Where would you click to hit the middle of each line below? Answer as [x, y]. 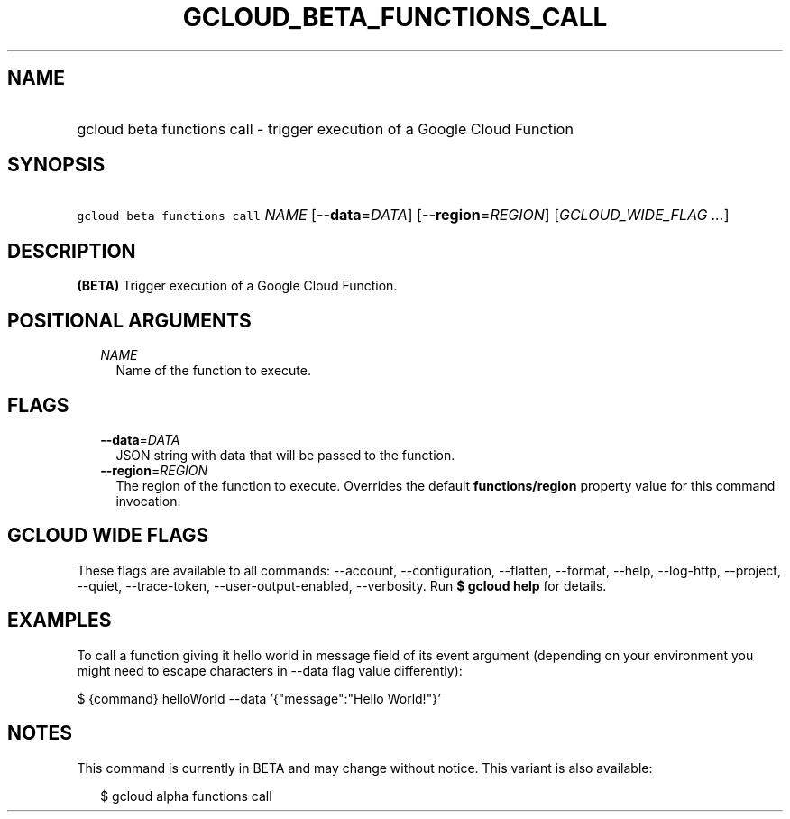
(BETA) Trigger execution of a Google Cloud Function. [237, 286]
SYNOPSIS [56, 165]
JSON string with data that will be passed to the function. [285, 455]
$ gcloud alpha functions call [186, 796]
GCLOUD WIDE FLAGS [108, 536]
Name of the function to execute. [213, 371]
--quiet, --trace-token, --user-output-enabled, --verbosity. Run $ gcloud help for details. [342, 585]
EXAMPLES [60, 621]
